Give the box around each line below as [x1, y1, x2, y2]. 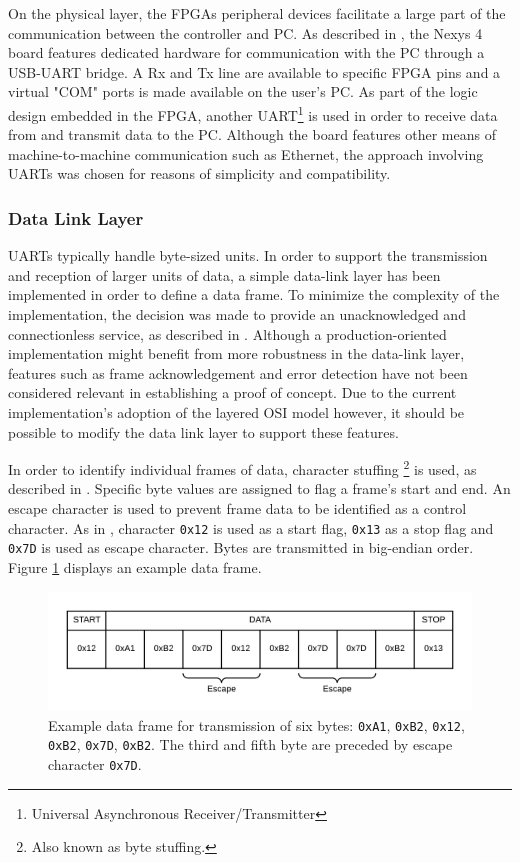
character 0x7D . [48, 754, 142, 775]
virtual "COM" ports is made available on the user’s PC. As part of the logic [8, 81, 478, 102]
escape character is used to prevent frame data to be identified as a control [8, 498, 467, 518]
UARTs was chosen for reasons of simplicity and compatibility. [8, 163, 391, 184]
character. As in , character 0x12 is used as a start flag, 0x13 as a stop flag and [8, 517, 494, 538]
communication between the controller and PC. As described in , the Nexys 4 [8, 22, 483, 43]
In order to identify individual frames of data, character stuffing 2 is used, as [8, 456, 477, 479]
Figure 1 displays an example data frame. [8, 556, 262, 577]
